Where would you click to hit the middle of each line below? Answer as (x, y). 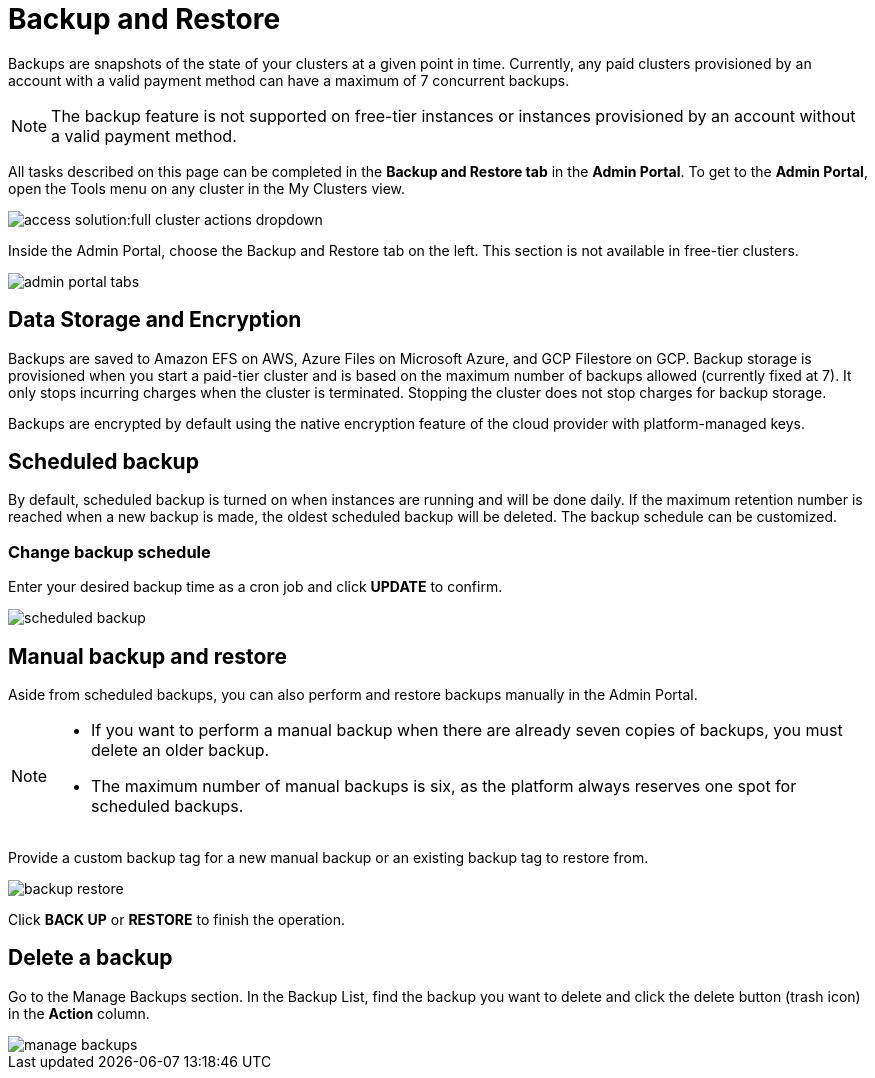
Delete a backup (90, 958)
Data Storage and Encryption (155, 320)
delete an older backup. (180, 750)
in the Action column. (79, 1013)
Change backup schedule (109, 551)
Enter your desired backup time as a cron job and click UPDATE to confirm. (255, 587)
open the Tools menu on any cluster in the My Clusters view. (207, 188)
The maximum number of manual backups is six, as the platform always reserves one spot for (444, 786)
